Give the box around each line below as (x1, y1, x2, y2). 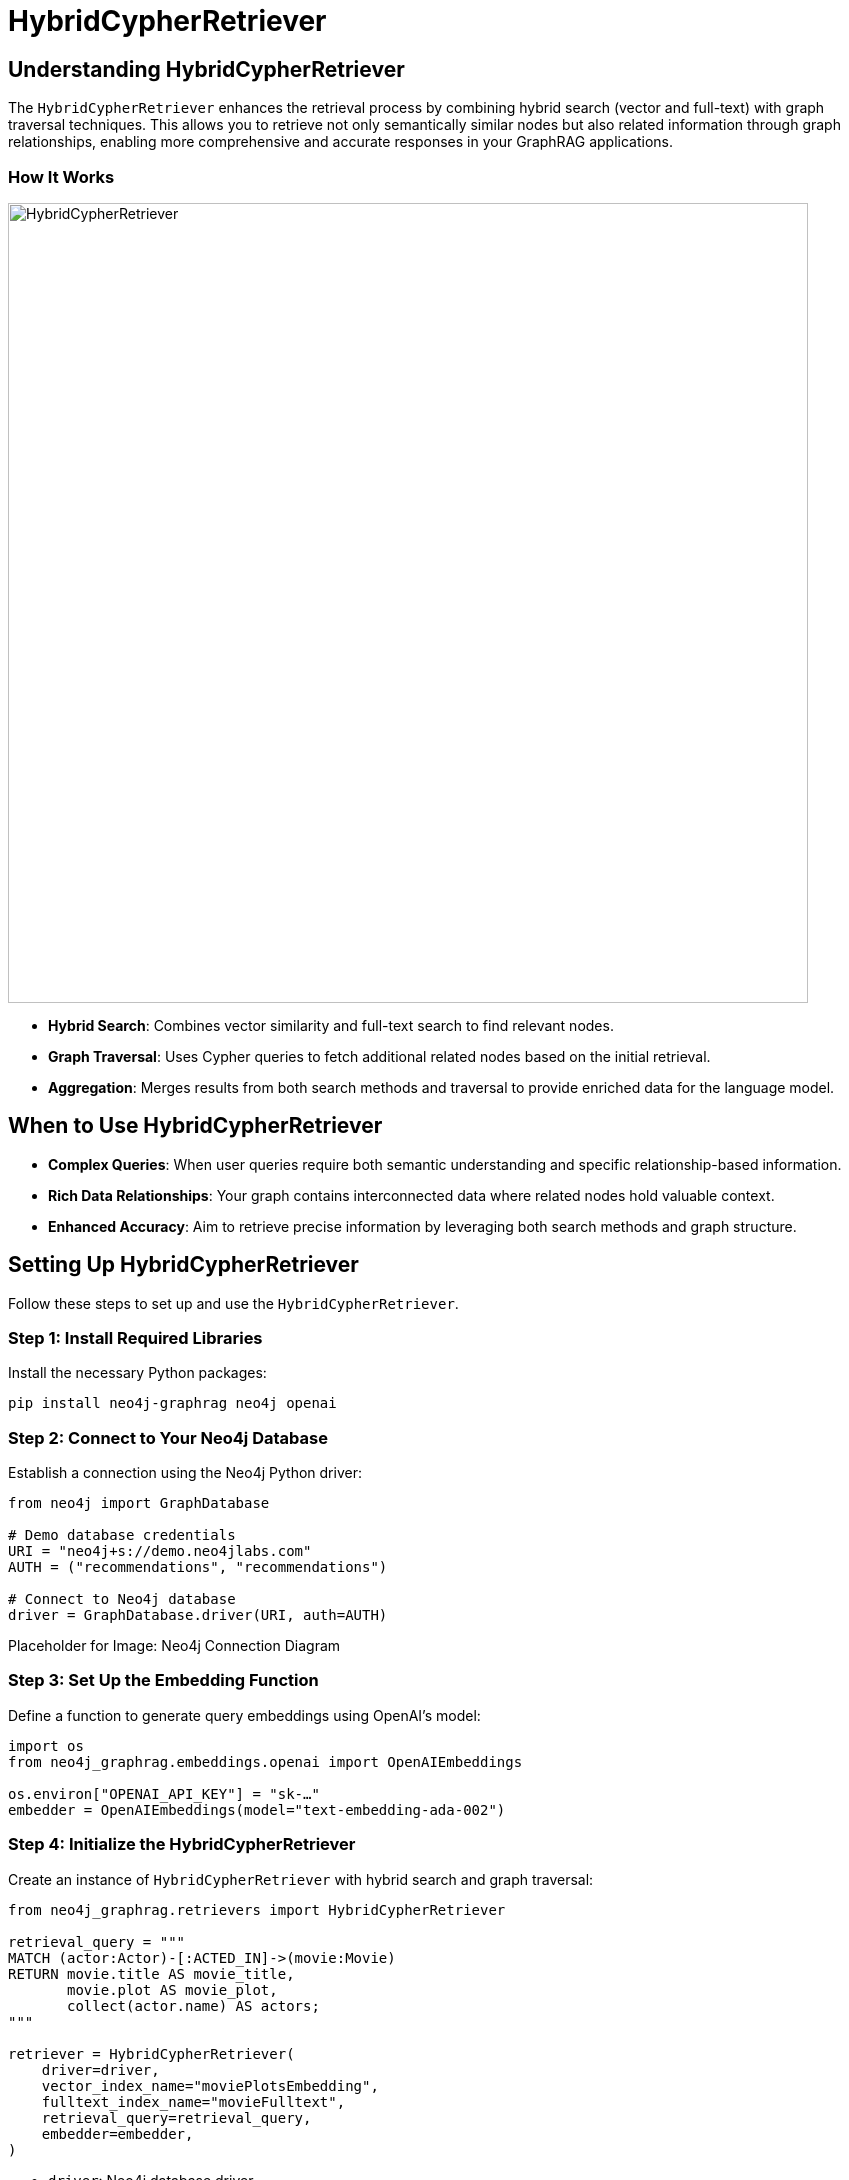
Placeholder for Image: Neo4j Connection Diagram (8, 1637, 341, 1655)
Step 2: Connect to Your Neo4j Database (8, 1427, 328, 1448)
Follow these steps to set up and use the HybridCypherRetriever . (8, 1294, 459, 1312)
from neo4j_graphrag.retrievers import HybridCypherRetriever (8, 1901, 506, 1918)
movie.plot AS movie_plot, (67, 1981, 278, 1998)
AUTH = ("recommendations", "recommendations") (8, 1559, 388, 1576)
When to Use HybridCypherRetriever (8, 1113, 383, 1139)
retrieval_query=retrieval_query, (41, 2109, 312, 2126)
